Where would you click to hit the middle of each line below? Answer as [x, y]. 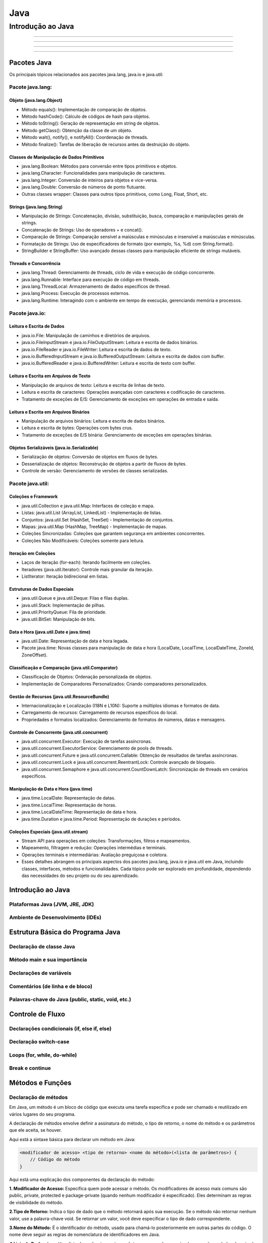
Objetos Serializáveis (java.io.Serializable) [54, 447]
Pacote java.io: [28, 313]
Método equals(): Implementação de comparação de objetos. [84, 109]
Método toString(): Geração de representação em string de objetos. [91, 123]
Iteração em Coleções [32, 553]
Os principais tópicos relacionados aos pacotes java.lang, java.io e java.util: [86, 74]
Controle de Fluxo [37, 1014]
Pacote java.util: [29, 483]
